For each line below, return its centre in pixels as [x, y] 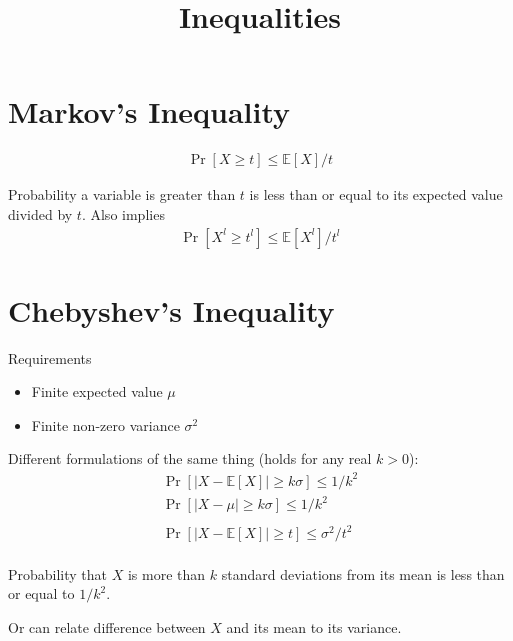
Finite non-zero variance [105, 424]
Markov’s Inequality [149, 111]
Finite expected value [97, 391]
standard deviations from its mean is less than [363, 573]
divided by [40, 213]
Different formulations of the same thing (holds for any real [190, 458]
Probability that [58, 573]
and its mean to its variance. [314, 626]
